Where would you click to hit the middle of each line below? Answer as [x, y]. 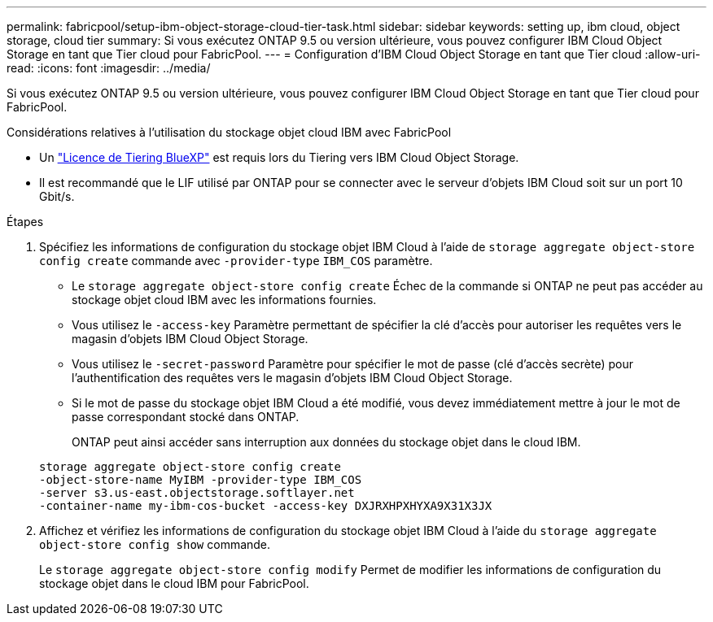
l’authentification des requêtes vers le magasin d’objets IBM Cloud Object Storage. [292, 378]
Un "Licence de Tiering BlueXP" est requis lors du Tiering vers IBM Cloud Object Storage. [279, 157]
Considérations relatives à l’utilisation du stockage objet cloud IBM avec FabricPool [229, 132]
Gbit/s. [57, 196]
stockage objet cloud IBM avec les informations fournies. [224, 300]
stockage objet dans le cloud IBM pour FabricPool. [174, 583]
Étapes [25, 222]
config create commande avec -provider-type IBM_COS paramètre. [236, 261]
